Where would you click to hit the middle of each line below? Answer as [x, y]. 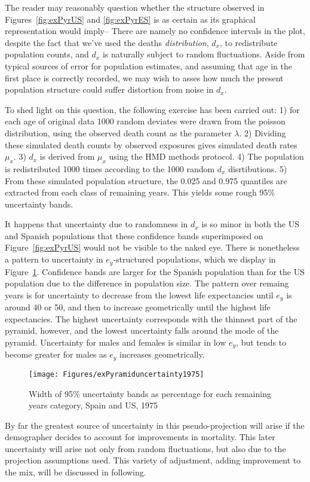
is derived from [67, 156]
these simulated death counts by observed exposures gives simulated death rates [151, 144]
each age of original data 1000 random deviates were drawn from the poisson [145, 121]
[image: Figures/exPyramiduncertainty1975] [116, 374]
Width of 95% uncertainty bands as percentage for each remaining [150, 393]
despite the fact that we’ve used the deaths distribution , [107, 42]
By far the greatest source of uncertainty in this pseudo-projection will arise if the [155, 425]
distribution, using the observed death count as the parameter [118, 132]
